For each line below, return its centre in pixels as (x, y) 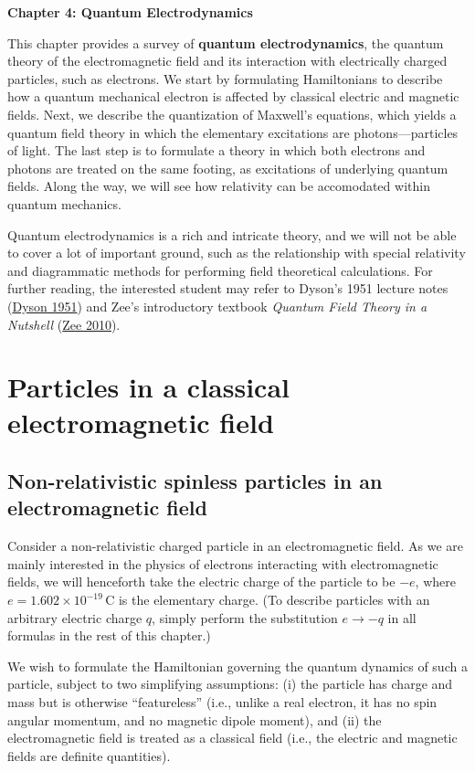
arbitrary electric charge (75, 617)
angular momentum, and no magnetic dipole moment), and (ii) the (195, 719)
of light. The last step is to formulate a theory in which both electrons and (216, 150)
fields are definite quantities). (89, 755)
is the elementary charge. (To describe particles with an (274, 600)
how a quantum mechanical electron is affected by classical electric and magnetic (233, 96)
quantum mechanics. (64, 203)
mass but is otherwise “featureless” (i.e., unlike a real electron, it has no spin (222, 702)
